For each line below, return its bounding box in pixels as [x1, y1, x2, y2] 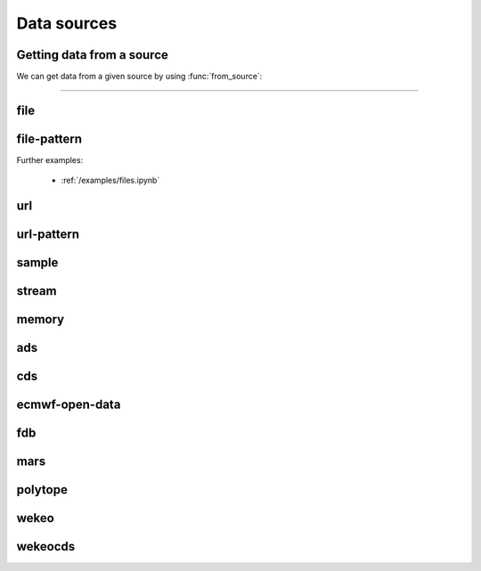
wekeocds [16, 539, 76, 554]
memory [16, 312, 65, 327]
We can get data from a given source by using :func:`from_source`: [16, 71, 263, 82]
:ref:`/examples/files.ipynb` [61, 175, 160, 186]
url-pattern [16, 227, 80, 242]
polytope [16, 482, 69, 498]
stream [16, 283, 57, 298]
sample [16, 255, 59, 271]
